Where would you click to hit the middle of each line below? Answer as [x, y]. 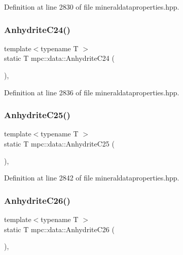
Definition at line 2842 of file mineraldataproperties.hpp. [92, 178]
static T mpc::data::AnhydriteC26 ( [59, 229]
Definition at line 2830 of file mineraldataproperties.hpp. [92, 7]
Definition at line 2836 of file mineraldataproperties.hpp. [92, 92]
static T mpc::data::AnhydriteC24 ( [59, 58]
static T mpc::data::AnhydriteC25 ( [59, 143]
